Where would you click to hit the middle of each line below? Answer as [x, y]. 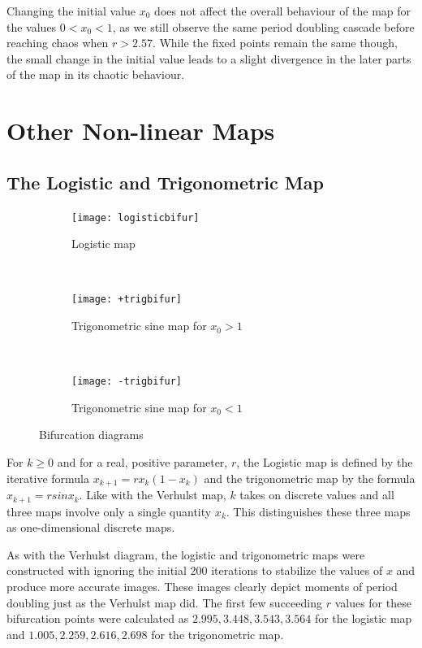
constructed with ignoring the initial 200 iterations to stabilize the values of [195, 570]
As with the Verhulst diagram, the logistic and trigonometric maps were [186, 554]
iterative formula [48, 478]
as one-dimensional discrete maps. [91, 527]
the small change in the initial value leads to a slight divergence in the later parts [209, 58]
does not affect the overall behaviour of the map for [283, 11]
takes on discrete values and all [317, 495]
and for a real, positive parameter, [142, 462]
